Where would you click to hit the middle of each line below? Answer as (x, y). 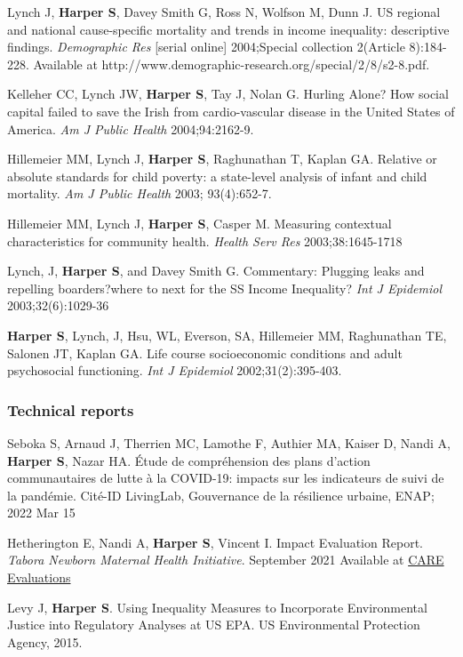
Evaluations (39, 577)
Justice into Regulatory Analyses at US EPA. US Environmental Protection (214, 625)
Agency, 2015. (45, 641)
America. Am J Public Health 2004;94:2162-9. (131, 128)
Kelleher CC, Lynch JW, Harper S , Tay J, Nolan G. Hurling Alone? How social (228, 94)
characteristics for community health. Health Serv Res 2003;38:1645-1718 (205, 240)
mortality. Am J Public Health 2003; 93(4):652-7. (140, 193)
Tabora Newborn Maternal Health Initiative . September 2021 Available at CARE (226, 560)
